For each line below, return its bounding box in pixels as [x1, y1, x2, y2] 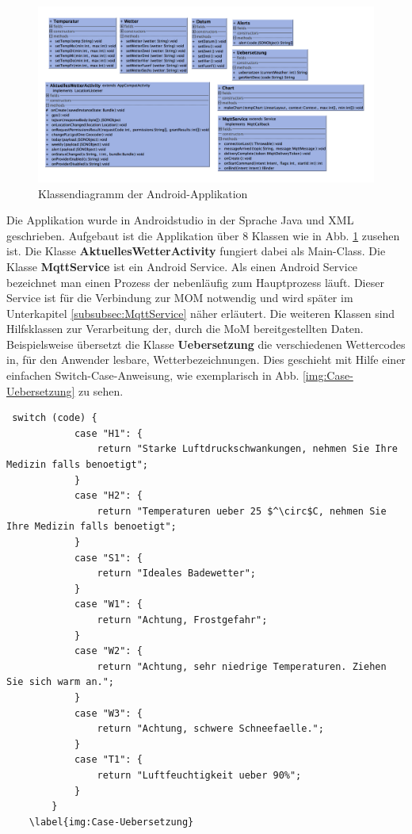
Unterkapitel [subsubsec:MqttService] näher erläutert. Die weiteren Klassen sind [6, 304, 395, 321]
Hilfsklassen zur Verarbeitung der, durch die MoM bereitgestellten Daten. [6, 320, 364, 337]
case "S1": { [74, 552, 143, 564]
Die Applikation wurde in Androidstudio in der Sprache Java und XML [6, 212, 354, 228]
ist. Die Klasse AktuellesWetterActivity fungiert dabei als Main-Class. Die [6, 243, 386, 259]
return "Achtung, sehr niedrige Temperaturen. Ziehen [97, 660, 387, 672]
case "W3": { [74, 707, 143, 719]
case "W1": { [74, 599, 143, 610]
